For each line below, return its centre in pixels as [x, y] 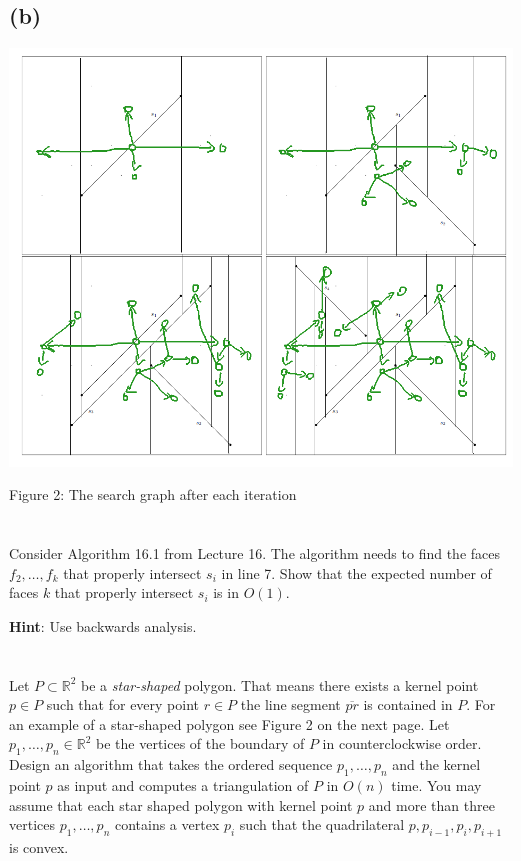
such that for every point [123, 704]
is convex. [39, 846]
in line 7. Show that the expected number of [356, 572]
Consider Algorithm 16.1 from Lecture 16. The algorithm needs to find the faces [254, 552]
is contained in [408, 704]
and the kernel [436, 764]
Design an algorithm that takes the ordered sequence [171, 764]
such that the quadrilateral [322, 824]
